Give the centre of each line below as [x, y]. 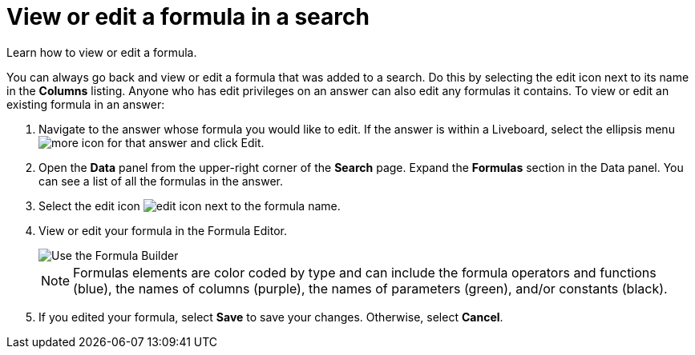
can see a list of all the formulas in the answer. [161, 181]
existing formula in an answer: [86, 104]
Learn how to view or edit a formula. [102, 52]
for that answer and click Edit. [186, 142]
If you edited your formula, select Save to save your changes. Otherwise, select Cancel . [271, 317]
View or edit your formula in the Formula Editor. [163, 230]
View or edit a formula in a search [188, 17]
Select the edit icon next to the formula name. [190, 205]
